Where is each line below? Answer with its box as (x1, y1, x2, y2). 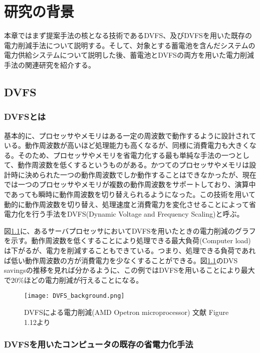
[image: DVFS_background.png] (24, 292, 125, 300)
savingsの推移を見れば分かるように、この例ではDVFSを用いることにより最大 (4, 265, 255, 275)
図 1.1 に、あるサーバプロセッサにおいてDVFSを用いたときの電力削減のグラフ (4, 225, 256, 236)
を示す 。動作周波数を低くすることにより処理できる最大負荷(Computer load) (4, 235, 251, 246)
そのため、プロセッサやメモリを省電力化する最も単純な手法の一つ (18, 149, 235, 160)
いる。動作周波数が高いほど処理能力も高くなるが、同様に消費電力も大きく (4, 140, 249, 150)
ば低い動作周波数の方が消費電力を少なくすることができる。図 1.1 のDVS (4, 255, 238, 265)
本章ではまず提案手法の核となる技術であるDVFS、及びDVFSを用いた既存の (4, 30, 252, 41)
